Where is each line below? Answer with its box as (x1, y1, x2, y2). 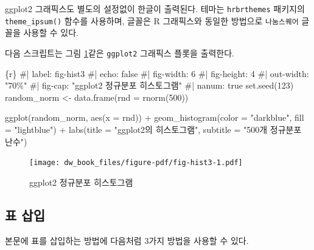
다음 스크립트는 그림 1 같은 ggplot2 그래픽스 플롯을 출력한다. (5, 46, 235, 59)
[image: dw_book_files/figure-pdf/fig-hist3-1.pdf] (29, 158, 243, 167)
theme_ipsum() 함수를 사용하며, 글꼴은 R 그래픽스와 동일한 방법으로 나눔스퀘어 (5, 14, 299, 27)
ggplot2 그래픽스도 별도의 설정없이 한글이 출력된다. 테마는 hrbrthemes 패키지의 (5, 2, 305, 15)
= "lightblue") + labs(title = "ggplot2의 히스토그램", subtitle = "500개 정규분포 (5, 123, 302, 135)
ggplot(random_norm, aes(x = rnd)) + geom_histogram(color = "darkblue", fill (5, 111, 304, 124)
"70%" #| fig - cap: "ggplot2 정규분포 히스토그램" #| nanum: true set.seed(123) (5, 79, 294, 92)
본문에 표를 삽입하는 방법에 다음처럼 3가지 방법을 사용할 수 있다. (5, 234, 249, 246)
